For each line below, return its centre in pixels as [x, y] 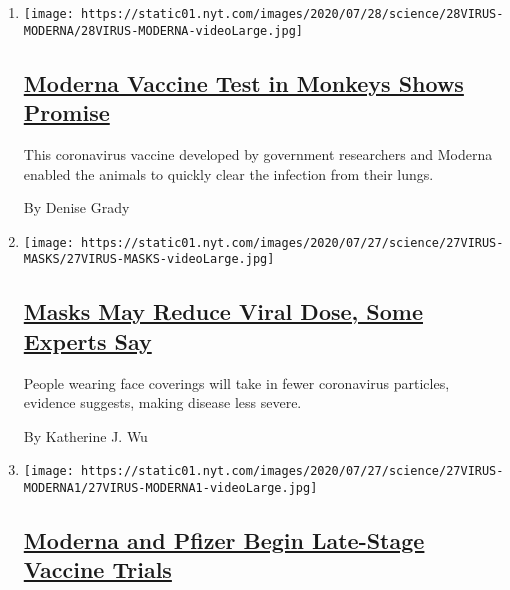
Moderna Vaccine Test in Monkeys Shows [243, 82]
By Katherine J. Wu [85, 435]
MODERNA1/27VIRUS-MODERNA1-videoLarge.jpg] [170, 488]
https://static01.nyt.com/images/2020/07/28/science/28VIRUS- [292, 14]
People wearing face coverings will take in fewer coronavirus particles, [236, 382]
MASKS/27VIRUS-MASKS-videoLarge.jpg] [149, 259]
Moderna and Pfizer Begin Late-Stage [224, 540]
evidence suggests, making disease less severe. [162, 402]
